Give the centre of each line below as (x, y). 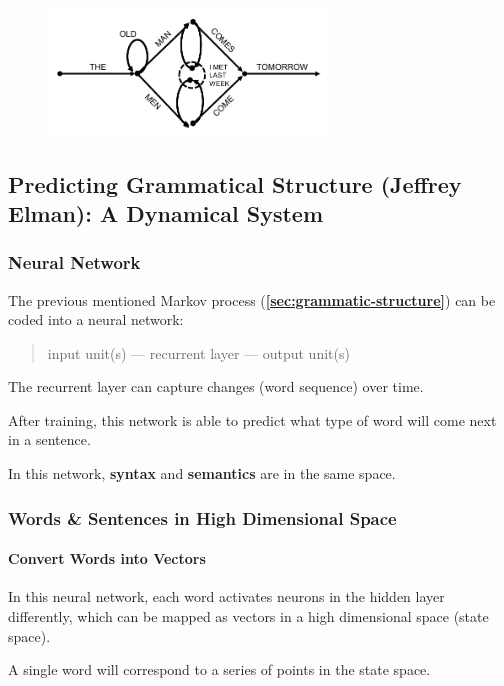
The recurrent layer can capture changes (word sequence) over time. (216, 386)
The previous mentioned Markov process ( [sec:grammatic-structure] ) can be (252, 299)
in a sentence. (49, 439)
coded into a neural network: (96, 319)
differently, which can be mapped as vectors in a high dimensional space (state (248, 615)
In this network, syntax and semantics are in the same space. (202, 473)
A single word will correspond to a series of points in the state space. (219, 669)
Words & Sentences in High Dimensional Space (202, 517)
